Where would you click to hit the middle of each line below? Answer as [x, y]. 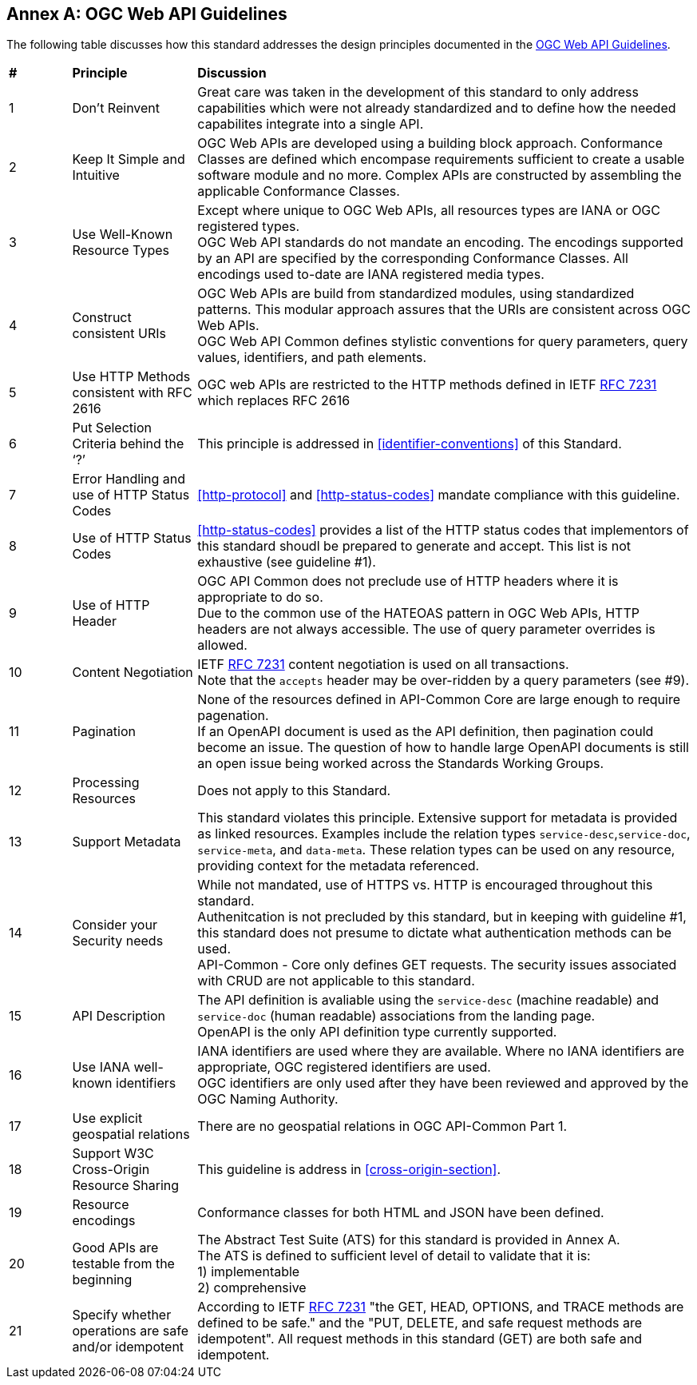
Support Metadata [127, 842]
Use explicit [107, 1118]
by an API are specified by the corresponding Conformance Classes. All [413, 259]
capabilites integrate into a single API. [311, 124]
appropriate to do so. [260, 597]
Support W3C [113, 1154]
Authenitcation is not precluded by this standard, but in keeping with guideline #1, [442, 917]
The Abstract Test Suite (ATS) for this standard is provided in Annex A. [409, 1240]
